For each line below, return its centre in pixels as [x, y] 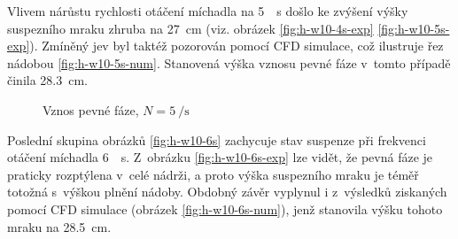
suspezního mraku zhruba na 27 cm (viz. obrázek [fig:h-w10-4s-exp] [190, 28]
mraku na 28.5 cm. [59, 226]
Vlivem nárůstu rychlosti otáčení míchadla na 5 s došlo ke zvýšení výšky [208, 11]
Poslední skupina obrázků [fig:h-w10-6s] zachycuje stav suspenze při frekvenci [217, 139]
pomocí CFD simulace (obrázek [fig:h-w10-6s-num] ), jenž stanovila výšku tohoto [225, 208]
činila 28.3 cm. [47, 80]
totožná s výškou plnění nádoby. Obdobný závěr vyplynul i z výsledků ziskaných [227, 192]
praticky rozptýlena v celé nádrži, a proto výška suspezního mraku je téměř [213, 174]
